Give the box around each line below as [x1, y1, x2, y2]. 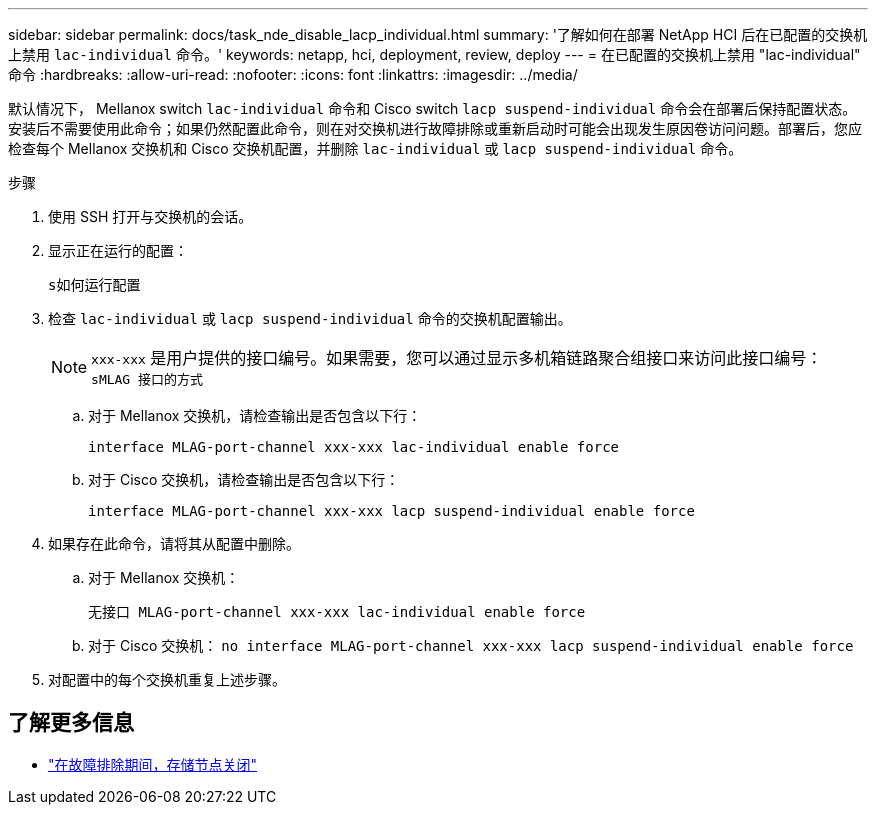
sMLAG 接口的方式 [91, 372, 204, 387]
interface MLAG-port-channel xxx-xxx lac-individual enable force [88, 439, 620, 455]
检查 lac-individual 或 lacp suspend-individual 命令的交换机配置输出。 [48, 310, 572, 327]
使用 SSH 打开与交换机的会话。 [48, 208, 253, 225]
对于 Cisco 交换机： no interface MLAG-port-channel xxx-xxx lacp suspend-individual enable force [88, 637, 854, 654]
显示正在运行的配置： [48, 242, 188, 259]
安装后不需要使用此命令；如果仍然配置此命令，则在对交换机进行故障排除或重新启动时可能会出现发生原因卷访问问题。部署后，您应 [8, 120, 862, 137]
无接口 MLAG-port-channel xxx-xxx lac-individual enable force [88, 604, 586, 620]
